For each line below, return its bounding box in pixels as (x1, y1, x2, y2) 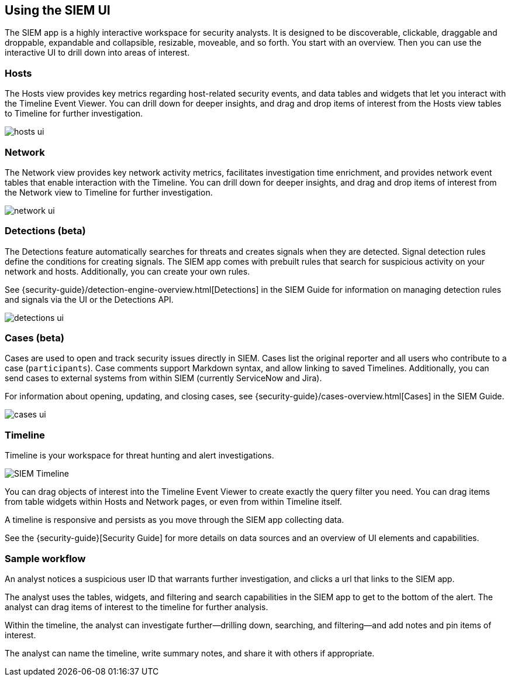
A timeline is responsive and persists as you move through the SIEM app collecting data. (5, 515, 344, 525)
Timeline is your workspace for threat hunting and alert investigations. (5, 450, 274, 461)
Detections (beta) (5, 225, 86, 237)
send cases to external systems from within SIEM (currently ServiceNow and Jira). (5, 373, 322, 384)
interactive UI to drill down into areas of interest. (5, 47, 190, 58)
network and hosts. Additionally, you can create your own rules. (5, 266, 250, 276)
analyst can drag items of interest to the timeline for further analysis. (5, 601, 268, 612)
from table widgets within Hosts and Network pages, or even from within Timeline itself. (5, 497, 342, 507)
